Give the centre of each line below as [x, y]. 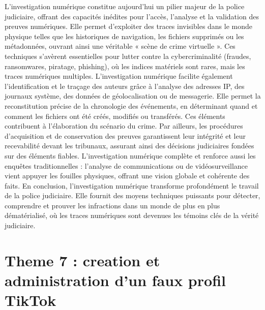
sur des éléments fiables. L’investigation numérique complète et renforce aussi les [130, 155]
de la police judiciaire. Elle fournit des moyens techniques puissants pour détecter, [132, 195]
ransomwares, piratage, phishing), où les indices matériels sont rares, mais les [125, 66]
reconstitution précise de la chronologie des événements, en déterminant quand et [131, 105]
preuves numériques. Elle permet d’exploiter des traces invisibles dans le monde [129, 26]
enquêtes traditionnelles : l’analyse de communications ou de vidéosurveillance [126, 165]
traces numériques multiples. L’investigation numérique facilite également [119, 76]
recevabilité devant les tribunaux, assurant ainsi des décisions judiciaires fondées [129, 146]
